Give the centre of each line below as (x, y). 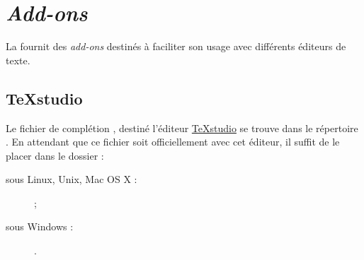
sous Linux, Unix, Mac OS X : (72, 179)
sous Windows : (40, 226)
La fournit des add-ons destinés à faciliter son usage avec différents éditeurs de (176, 46)
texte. (18, 60)
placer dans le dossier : (55, 155)
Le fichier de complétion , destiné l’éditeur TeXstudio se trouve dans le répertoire (182, 128)
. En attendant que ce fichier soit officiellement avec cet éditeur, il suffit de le (173, 142)
